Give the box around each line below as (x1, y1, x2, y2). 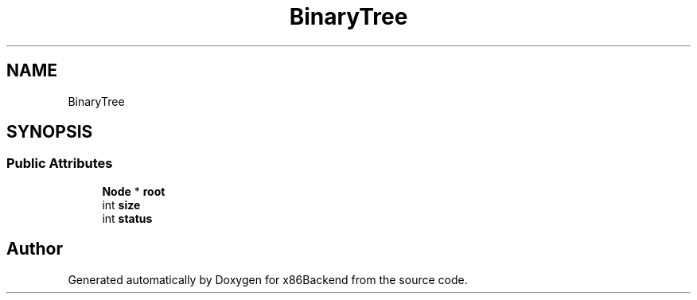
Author (6, 239, 63, 259)
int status (102, 211, 153, 225)
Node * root (102, 184, 165, 198)
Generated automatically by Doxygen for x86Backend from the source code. (68, 272, 468, 286)
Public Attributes (6, 155, 113, 172)
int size (102, 197, 141, 212)
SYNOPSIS (6, 122, 93, 142)
